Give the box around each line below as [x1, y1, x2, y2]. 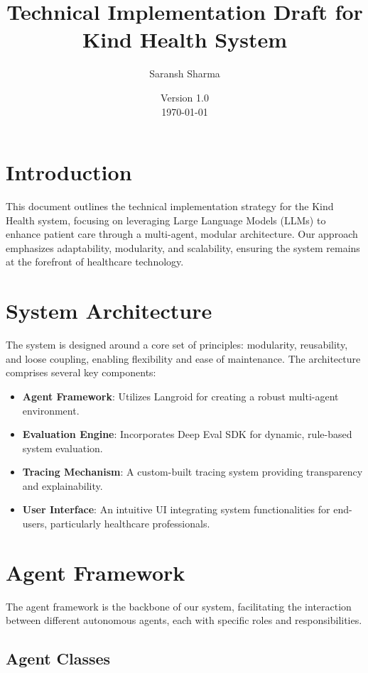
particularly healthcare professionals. [50, 516, 210, 531]
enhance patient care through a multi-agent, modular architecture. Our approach [6, 226, 358, 241]
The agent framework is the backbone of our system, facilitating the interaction [6, 598, 352, 613]
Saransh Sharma [149, 66, 220, 81]
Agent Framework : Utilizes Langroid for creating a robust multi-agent [22, 388, 339, 403]
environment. [22, 403, 80, 417]
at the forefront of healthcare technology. [6, 254, 184, 269]
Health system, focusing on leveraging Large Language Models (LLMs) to [6, 212, 326, 227]
